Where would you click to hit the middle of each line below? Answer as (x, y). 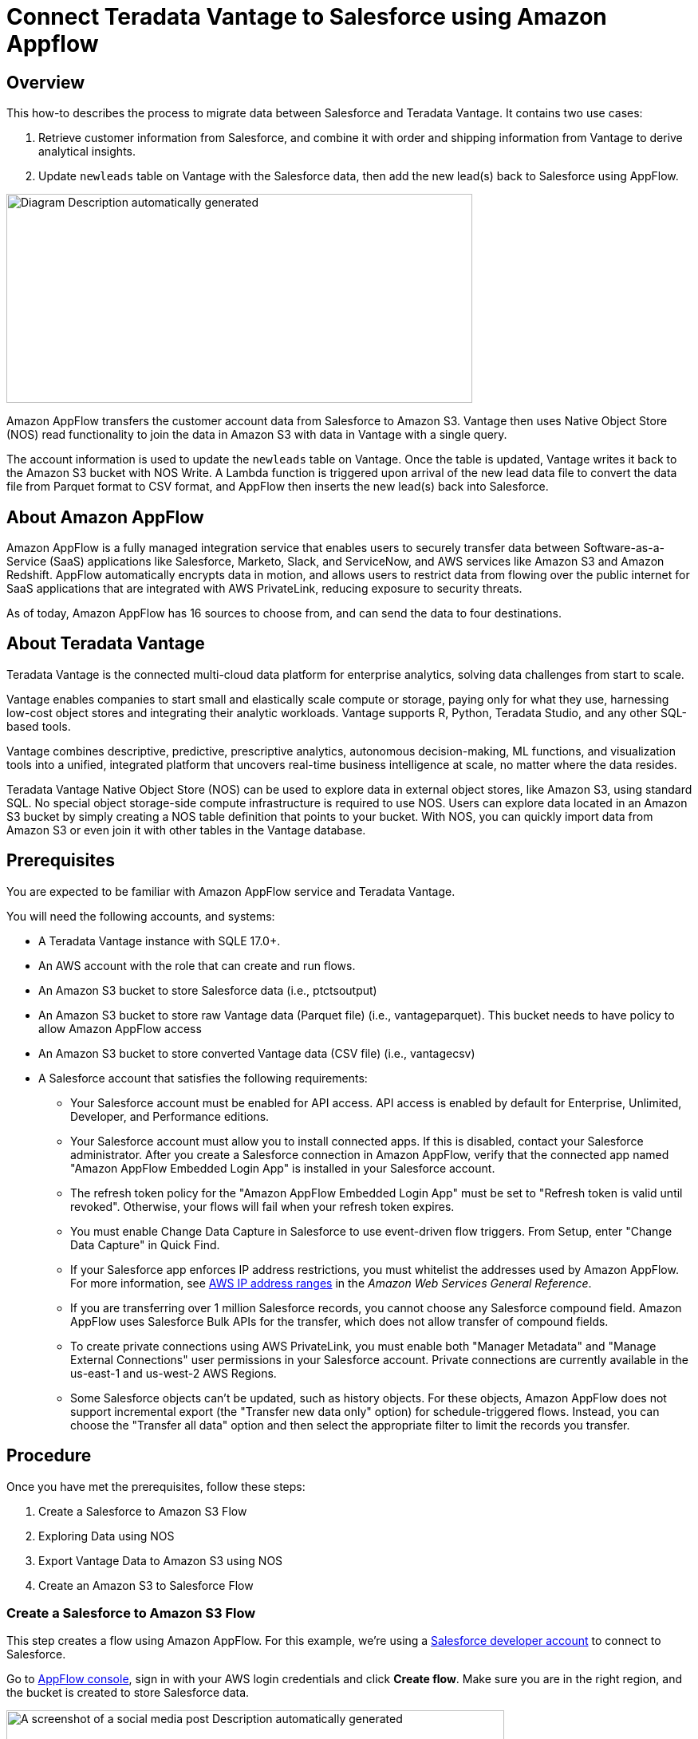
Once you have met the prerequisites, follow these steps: (156, 1486)
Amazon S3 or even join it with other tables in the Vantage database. (186, 830)
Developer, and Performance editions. (170, 1116)
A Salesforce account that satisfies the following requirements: (203, 1078)
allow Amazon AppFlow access (120, 1028)
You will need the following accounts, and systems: (141, 916)
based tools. (39, 726)
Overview (46, 82)
